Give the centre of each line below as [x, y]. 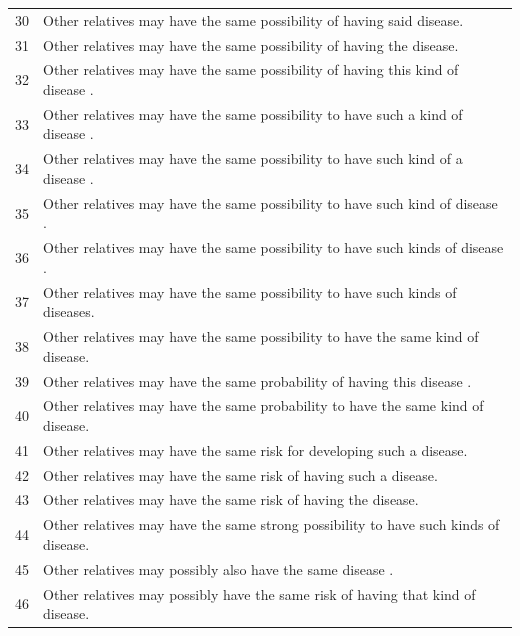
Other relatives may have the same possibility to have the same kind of [261, 336]
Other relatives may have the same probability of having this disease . [257, 380]
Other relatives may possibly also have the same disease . [218, 568]
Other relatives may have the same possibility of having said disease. [253, 19]
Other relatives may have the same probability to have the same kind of [263, 405]
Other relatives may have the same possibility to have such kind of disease [270, 202]
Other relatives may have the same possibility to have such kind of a [253, 158]
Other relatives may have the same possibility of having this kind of [251, 69]
